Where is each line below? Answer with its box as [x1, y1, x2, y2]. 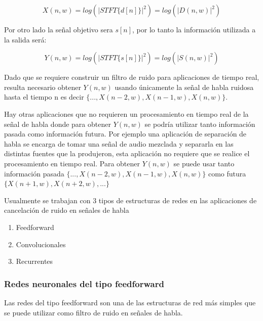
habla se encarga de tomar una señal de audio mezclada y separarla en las [4, 138, 234, 149]
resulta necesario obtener [4, 81, 81, 92]
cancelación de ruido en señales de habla [4, 205, 129, 215]
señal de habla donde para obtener [4, 118, 111, 129]
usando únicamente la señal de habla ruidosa [115, 81, 254, 92]
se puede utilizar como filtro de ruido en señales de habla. [4, 307, 183, 317]
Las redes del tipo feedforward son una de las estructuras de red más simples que [4, 297, 256, 307]
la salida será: [4, 34, 47, 44]
